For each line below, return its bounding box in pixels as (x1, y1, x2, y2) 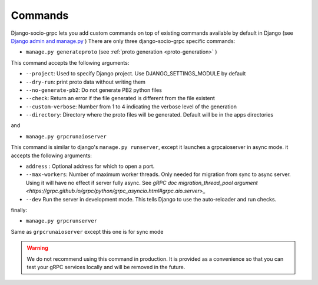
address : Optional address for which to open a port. (25, 163, 155, 170)
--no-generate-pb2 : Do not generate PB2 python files (25, 86, 162, 94)
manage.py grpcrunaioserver (25, 133, 107, 140)
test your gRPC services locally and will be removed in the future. (26, 263, 185, 270)
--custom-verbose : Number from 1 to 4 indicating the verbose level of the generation (25, 103, 237, 110)
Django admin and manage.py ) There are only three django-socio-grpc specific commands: (11, 37, 236, 44)
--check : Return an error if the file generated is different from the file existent (25, 95, 215, 102)
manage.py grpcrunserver (25, 218, 97, 224)
